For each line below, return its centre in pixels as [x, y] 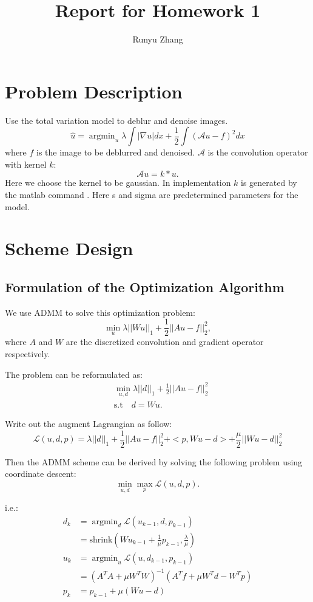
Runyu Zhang [158, 39]
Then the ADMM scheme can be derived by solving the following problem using [154, 461]
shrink [101, 540]
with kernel [26, 164]
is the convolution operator [258, 152]
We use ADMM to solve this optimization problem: [100, 312]
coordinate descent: [41, 474]
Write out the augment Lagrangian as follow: [89, 424]
